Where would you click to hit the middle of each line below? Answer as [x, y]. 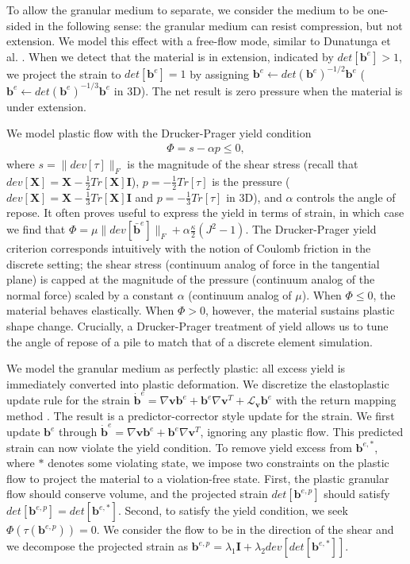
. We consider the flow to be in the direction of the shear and [245, 529]
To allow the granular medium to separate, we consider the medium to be [185, 10]
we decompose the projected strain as [97, 546]
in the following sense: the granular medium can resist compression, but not [218, 25]
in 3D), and [254, 197]
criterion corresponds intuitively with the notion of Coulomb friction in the [189, 248]
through [78, 432]
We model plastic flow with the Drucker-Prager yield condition [159, 133]
